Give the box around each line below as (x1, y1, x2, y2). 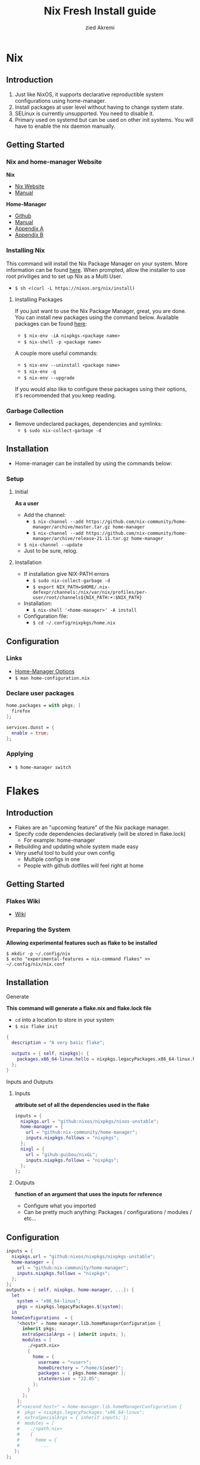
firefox (11, 708, 31, 714)
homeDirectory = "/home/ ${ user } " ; (37, 1365, 124, 1371)
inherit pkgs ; (21, 1326, 58, 1332)
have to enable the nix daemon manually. (14, 122, 115, 130)
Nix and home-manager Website (6, 158, 102, 166)
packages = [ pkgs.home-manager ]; (37, 1370, 127, 1377)
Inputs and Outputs (6, 1078, 54, 1085)
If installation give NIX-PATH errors (23, 571, 110, 578)
